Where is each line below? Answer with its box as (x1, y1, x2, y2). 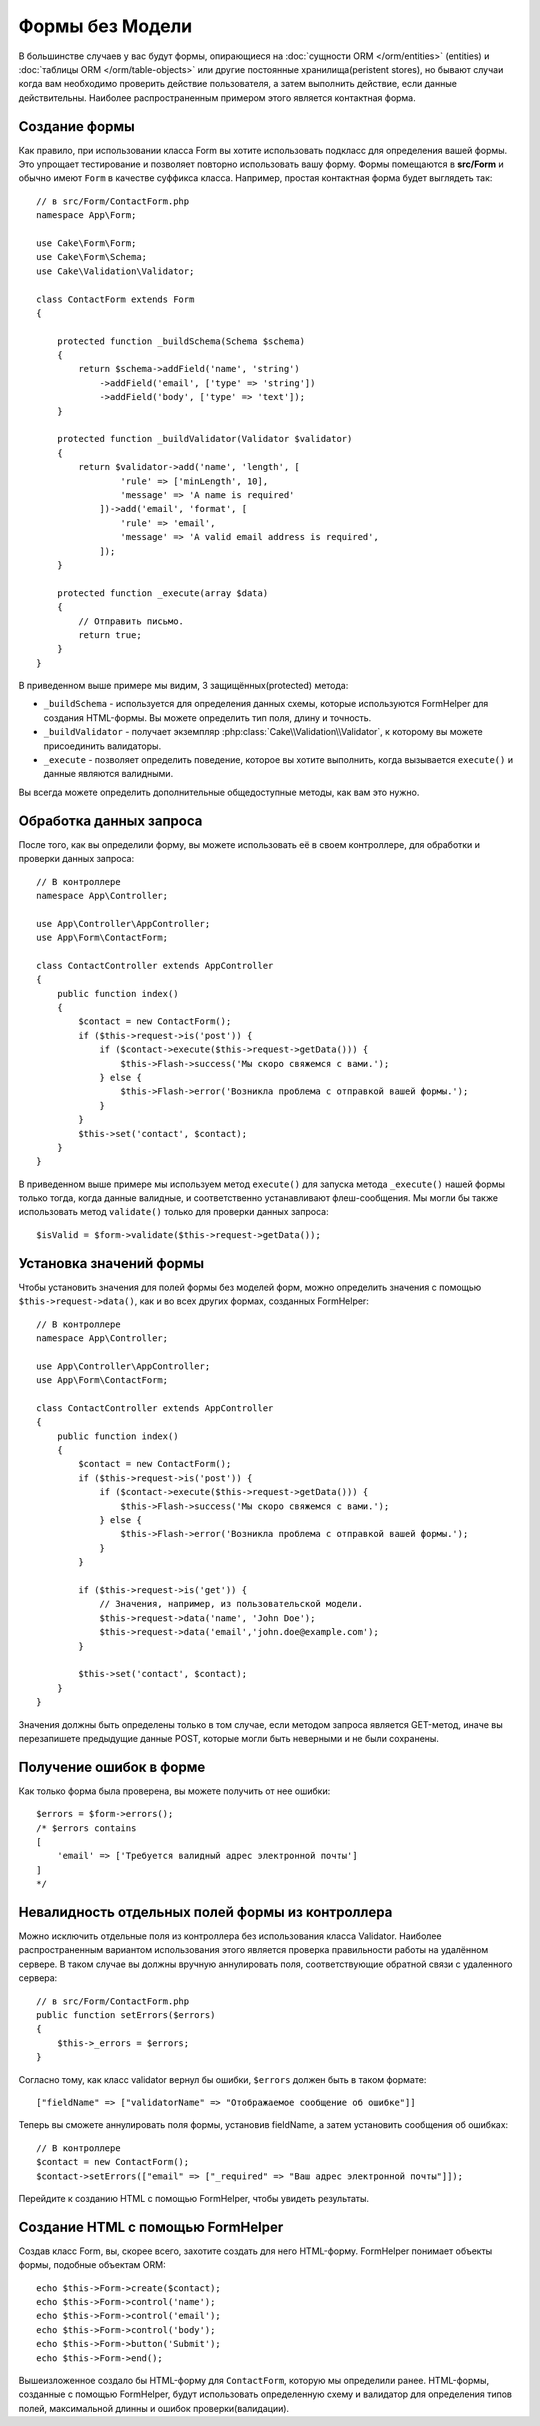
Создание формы (18, 118, 135, 135)
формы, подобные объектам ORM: (18, 2259, 166, 2271)
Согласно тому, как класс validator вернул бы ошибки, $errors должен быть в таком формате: (18, 2073, 427, 2085)
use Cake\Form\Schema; (36, 251, 148, 263)
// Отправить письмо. (78, 615, 185, 627)
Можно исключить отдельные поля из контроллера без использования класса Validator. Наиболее (18, 1930, 442, 1942)
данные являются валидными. (43, 768, 174, 780)
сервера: (18, 1972, 58, 1984)
